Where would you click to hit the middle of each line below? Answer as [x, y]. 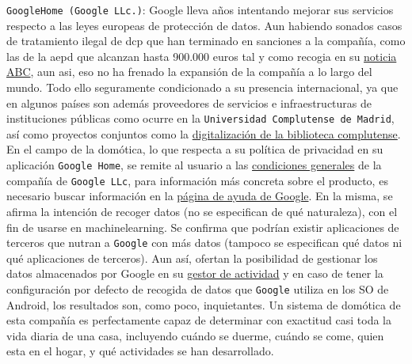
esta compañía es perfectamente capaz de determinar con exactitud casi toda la [199, 320]
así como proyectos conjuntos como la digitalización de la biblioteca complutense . [204, 133]
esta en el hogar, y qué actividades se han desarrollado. [140, 351]
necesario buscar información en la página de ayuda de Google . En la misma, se [200, 196]
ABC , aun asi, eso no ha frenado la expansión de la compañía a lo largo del [189, 72]
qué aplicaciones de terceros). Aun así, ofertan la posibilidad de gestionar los [192, 258]
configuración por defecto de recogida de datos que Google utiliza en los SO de [198, 289]
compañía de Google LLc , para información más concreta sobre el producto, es [197, 180]
